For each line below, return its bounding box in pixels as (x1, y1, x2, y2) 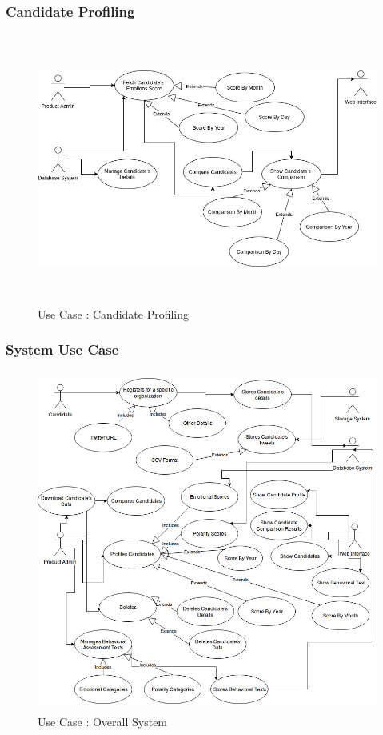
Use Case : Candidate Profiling (38, 305, 189, 322)
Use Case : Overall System (38, 713, 168, 729)
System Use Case (6, 339, 119, 359)
